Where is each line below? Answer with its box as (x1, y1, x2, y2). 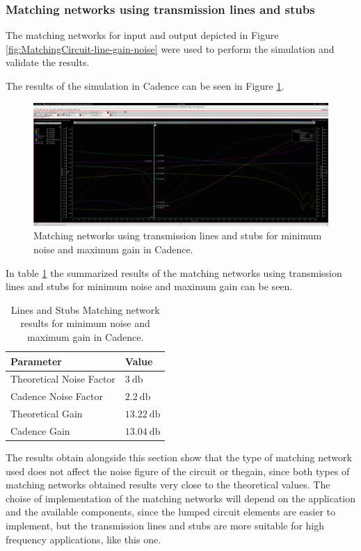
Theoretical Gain (10, 406, 83, 421)
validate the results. (6, 55, 90, 70)
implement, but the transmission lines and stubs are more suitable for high (6, 518, 325, 532)
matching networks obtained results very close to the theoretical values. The (6, 477, 330, 492)
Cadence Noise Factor (10, 389, 103, 404)
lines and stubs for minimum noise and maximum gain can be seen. (6, 279, 293, 294)
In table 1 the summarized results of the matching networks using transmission (6, 265, 342, 280)
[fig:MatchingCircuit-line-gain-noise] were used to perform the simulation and (6, 41, 335, 56)
